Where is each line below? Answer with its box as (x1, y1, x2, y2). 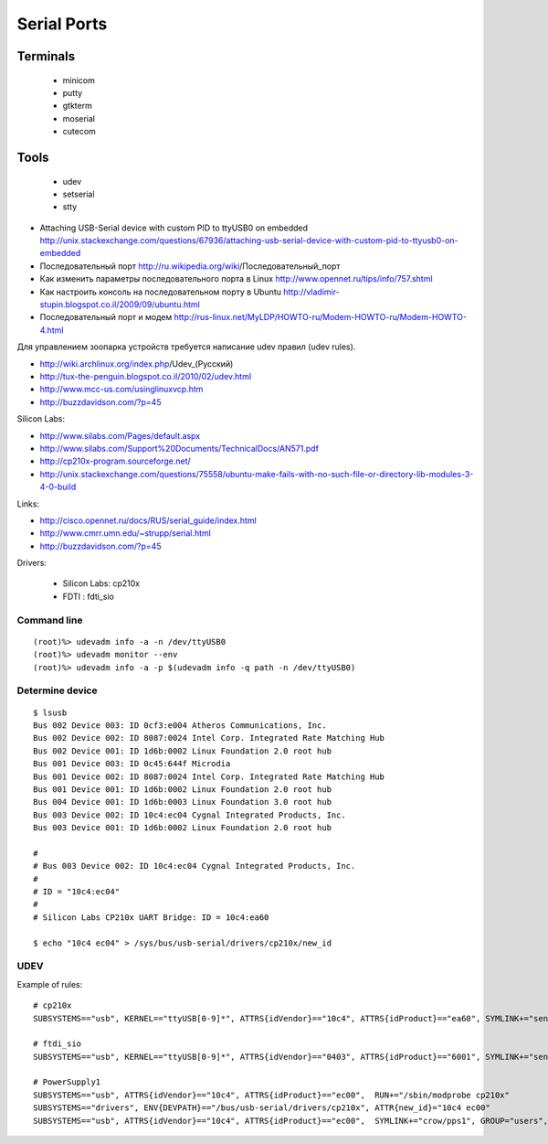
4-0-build (39, 481, 77, 493)
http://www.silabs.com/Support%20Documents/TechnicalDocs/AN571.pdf (39, 443, 320, 454)
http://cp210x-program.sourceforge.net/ (39, 455, 191, 466)
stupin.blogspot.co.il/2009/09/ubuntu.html (39, 299, 200, 310)
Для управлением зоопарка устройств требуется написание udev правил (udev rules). (16, 341, 356, 352)
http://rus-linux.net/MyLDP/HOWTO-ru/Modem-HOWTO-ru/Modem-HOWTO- (174, 312, 468, 323)
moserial (62, 112, 96, 123)
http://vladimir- (283, 286, 340, 297)
